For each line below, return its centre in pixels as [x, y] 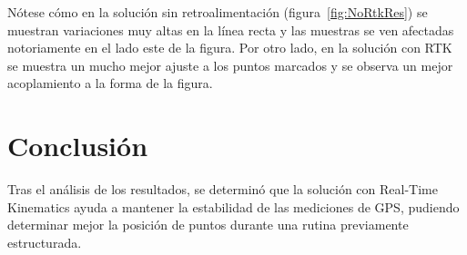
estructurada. [45, 242]
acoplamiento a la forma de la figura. [110, 83]
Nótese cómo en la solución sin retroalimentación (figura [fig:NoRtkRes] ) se [218, 12]
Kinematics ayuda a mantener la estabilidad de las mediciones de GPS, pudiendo [233, 206]
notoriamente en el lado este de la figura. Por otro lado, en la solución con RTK [230, 48]
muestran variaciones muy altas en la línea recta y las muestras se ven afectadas [231, 29]
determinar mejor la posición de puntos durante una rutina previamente [208, 225]
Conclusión [78, 146]
